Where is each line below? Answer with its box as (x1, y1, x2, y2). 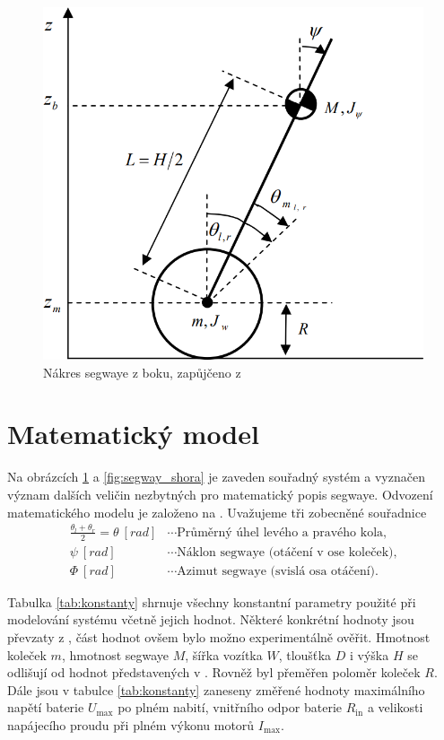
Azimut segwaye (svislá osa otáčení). (177, 564, 379, 578)
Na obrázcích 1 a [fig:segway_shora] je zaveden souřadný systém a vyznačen (7, 467, 425, 486)
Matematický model (7, 415, 259, 452)
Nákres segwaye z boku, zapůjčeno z (43, 362, 241, 381)
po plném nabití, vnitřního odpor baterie (118, 698, 342, 717)
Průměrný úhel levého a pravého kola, (177, 526, 387, 539)
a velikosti (367, 698, 423, 717)
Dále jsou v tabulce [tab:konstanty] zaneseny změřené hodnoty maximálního (7, 680, 425, 699)
